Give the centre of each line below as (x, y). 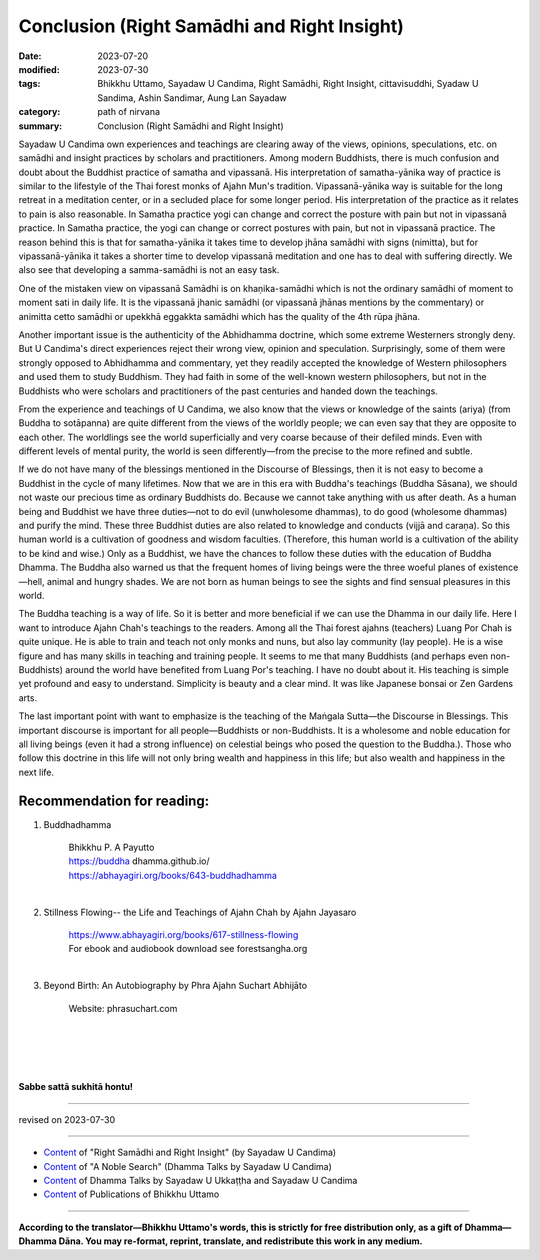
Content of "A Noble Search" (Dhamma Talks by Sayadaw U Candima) (187, 1166)
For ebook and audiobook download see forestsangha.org (188, 949)
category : (39, 112)
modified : (39, 69)
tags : (29, 84)
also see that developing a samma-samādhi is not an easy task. (149, 270)
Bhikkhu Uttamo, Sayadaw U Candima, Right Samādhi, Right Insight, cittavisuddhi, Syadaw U (288, 84)
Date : (30, 56)
